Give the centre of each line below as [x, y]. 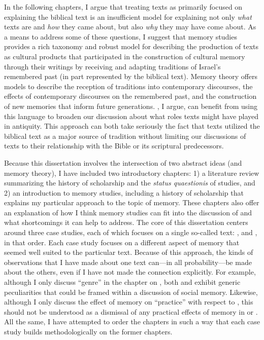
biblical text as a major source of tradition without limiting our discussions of [125, 136]
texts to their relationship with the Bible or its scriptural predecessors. [114, 146]
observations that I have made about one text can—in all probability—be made [128, 262]
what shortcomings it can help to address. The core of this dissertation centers [126, 222]
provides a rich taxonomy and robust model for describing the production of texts [131, 46]
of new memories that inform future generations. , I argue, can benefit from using [131, 106]
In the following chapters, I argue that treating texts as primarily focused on [123, 7]
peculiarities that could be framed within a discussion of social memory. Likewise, [131, 292]
